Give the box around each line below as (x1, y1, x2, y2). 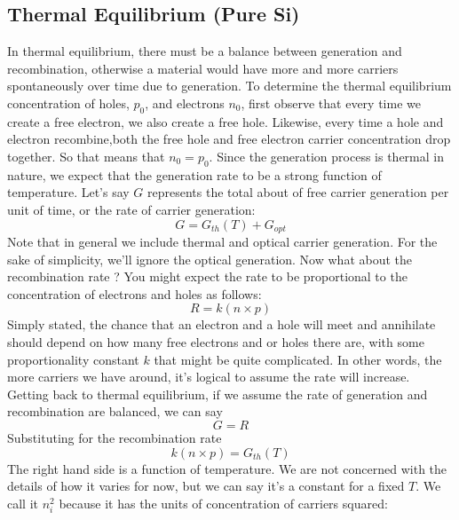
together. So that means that (7, 146, 165, 165)
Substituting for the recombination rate (7, 428, 222, 446)
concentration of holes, (7, 93, 130, 112)
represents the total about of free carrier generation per (147, 183, 449, 201)
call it (7, 493, 38, 512)
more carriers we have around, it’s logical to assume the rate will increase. (7, 367, 410, 386)
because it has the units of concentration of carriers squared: (59, 493, 388, 512)
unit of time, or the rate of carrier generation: (7, 200, 256, 218)
